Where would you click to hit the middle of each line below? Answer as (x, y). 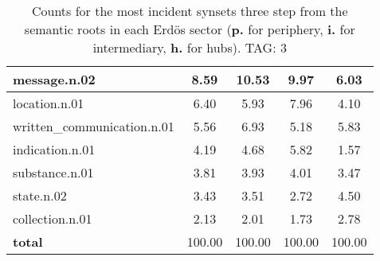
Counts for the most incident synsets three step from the (190, 11)
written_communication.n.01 (94, 126)
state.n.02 (40, 195)
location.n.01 (49, 103)
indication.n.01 (54, 149)
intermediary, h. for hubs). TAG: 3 (190, 47)
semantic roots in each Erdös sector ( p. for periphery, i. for (190, 29)
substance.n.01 (53, 172)
